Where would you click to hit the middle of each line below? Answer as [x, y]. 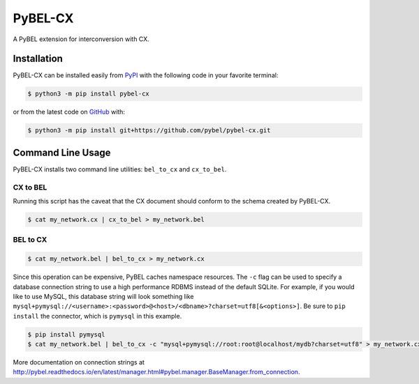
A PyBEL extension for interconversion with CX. [81, 39]
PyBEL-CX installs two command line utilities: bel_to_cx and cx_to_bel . [120, 169]
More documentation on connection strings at [79, 362]
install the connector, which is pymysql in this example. [97, 316]
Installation [38, 59]
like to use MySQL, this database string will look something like [104, 296]
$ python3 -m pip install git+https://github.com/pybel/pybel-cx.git [149, 130]
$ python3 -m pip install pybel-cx [88, 94]
